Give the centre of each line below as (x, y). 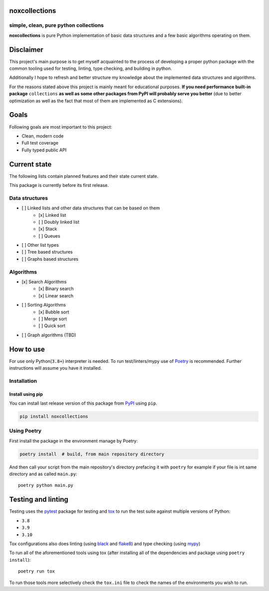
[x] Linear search (56, 295)
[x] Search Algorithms (44, 282)
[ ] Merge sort (53, 318)
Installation (23, 381)
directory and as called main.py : (43, 474)
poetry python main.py (46, 485)
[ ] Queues (50, 236)
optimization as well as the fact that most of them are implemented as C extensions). (96, 101)
